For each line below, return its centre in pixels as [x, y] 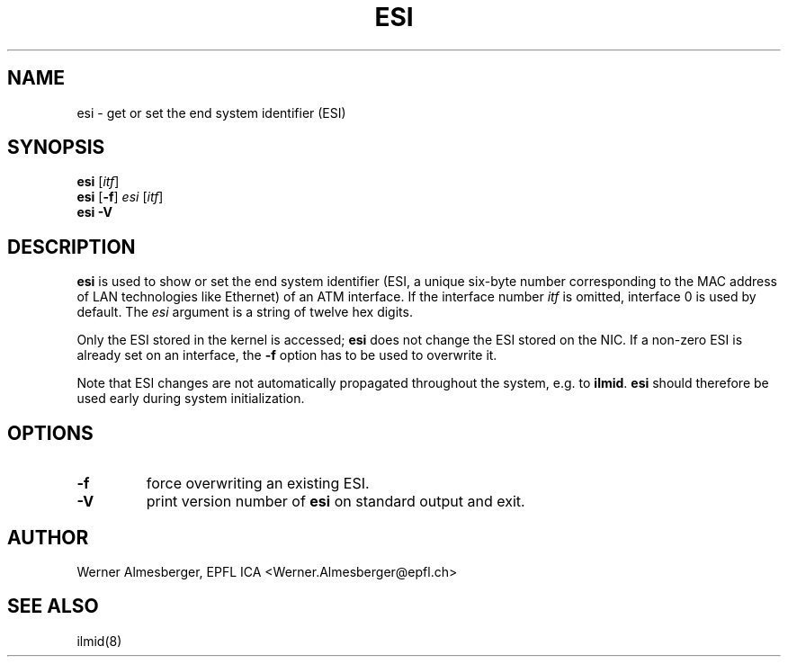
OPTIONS [50, 433]
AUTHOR [48, 537]
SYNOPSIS [56, 148]
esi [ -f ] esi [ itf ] [120, 197]
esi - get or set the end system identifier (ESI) [211, 112]
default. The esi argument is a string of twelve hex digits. [245, 312]
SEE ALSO [53, 606]
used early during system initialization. [191, 399]
